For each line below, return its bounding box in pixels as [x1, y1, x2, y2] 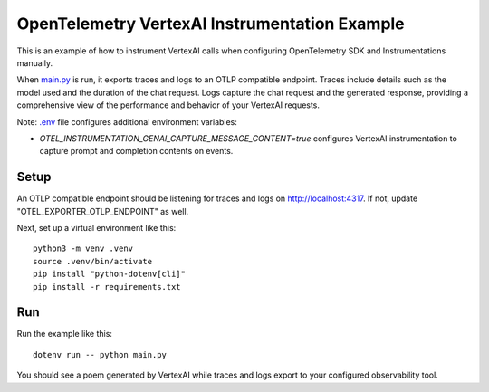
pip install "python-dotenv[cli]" [33, 269, 186, 280]
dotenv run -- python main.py [33, 349, 168, 359]
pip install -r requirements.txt [33, 282, 181, 292]
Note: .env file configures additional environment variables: [16, 116, 237, 127]
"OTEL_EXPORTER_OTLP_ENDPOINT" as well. [16, 206, 189, 216]
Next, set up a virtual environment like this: [16, 222, 177, 233]
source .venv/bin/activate [33, 256, 153, 266]
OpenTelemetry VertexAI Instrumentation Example [16, 14, 405, 33]
